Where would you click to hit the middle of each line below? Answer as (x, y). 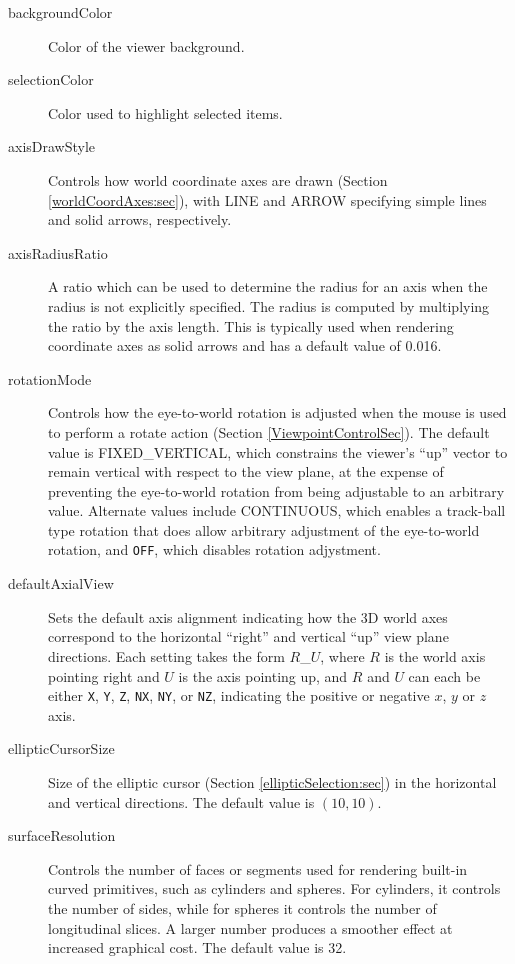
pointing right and (104, 675)
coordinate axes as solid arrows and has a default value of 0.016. (245, 345)
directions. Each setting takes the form (166, 655)
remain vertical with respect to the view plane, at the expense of (246, 471)
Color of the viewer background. (146, 45)
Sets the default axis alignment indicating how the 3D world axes (248, 616)
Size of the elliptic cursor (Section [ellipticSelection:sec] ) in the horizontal (272, 781)
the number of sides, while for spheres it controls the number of (242, 907)
